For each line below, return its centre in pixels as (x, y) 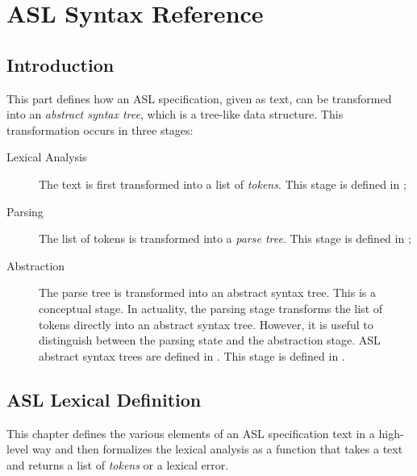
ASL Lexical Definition (104, 399)
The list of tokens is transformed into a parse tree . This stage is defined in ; (225, 238)
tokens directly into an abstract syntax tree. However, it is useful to (206, 324)
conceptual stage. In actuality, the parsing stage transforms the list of (211, 308)
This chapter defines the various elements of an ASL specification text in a (191, 433)
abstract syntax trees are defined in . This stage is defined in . (192, 355)
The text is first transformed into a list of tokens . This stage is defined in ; (223, 184)
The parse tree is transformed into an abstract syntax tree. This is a (208, 292)
